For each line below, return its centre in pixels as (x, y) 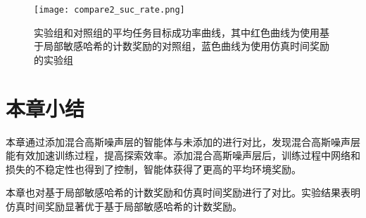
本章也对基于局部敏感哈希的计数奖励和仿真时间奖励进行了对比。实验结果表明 (183, 192)
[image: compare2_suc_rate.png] (109, 10)
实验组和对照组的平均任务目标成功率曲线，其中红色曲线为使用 (177, 32)
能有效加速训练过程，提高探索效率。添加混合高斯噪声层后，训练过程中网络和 (183, 155)
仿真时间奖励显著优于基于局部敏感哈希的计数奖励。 (124, 206)
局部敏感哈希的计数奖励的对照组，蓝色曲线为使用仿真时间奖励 (186, 46)
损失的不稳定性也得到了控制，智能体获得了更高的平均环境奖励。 (153, 169)
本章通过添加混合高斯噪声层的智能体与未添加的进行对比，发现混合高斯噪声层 (183, 141)
